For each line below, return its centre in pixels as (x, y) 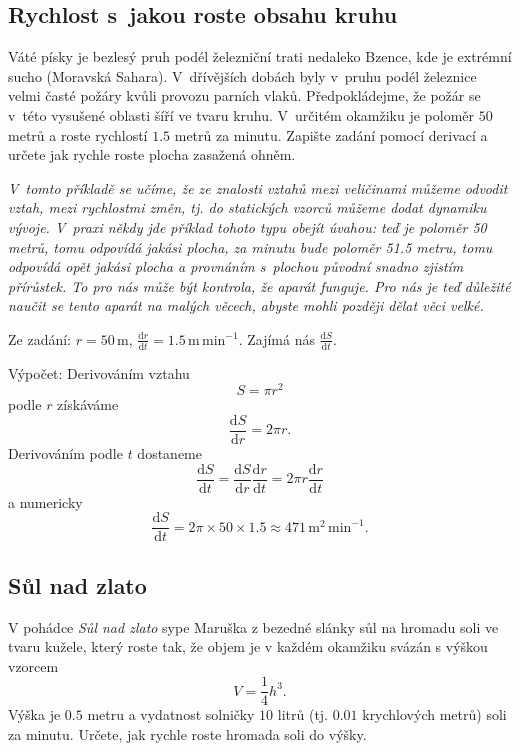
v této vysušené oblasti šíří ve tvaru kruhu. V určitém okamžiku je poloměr (241, 114)
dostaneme (169, 453)
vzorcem (33, 665)
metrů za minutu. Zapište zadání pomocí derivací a (331, 134)
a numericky (45, 501)
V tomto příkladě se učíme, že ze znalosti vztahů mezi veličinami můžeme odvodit (258, 187)
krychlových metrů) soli (434, 714)
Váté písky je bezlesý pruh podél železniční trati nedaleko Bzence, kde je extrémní (260, 56)
